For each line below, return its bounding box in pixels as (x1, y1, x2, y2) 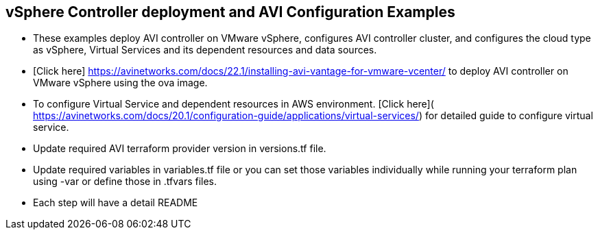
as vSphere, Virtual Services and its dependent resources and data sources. (33, 44, 377, 56)
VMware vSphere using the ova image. (33, 77, 208, 89)
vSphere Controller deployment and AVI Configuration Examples (5, 3, 455, 21)
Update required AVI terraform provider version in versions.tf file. (33, 143, 326, 155)
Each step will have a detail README (33, 197, 198, 209)
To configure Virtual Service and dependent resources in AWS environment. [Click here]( (33, 98, 434, 110)
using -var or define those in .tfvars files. (33, 175, 217, 188)
